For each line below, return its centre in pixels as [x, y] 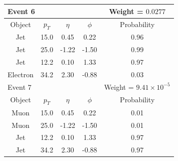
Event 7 [20, 87]
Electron [21, 74]
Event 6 [21, 11]
